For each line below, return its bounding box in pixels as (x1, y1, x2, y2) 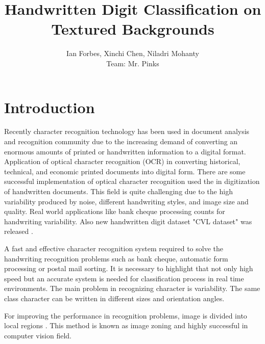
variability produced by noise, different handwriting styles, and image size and (4, 196, 249, 206)
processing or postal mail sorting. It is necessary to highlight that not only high (4, 263, 253, 274)
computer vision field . (4, 330, 71, 340)
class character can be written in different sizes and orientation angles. (4, 293, 225, 303)
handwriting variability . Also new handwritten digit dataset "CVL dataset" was (4, 216, 252, 226)
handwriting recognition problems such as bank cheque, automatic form (4, 253, 228, 263)
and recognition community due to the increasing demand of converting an (4, 136, 238, 147)
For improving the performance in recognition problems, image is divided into (4, 310, 247, 321)
